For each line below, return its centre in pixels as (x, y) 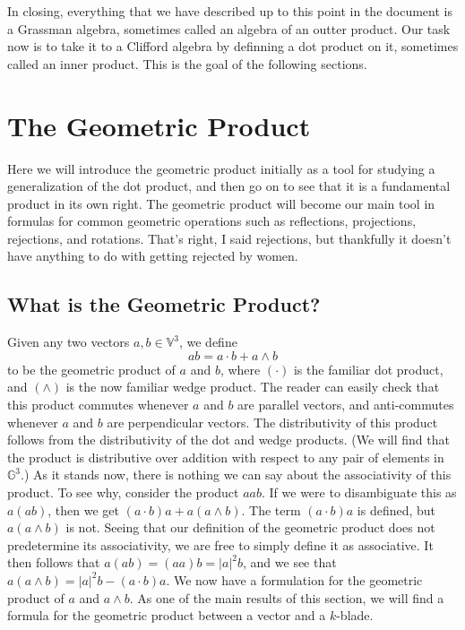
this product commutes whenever (98, 405)
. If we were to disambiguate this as (359, 492)
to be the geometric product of (91, 369)
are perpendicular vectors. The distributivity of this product (272, 422)
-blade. (355, 615)
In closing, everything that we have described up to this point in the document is (230, 11)
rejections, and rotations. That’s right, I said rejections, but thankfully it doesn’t (229, 238)
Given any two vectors (69, 342)
